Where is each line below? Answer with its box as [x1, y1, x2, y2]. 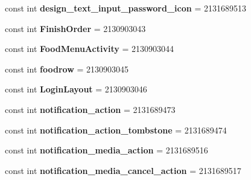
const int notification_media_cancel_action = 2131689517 [5, 164, 241, 176]
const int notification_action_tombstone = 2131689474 [5, 123, 227, 136]
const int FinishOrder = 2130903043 [5, 22, 146, 34]
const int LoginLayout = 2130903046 [5, 83, 147, 95]
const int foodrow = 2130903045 [5, 62, 129, 75]
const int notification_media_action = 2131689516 [5, 144, 208, 156]
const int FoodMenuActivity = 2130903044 [5, 42, 174, 55]
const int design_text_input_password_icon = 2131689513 [5, 2, 246, 14]
